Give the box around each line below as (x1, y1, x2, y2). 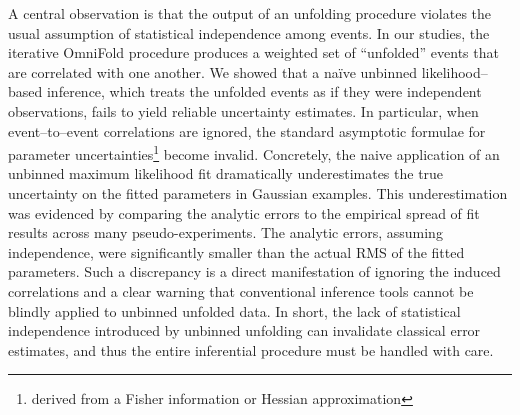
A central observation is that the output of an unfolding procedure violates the (8, 3, 492, 23)
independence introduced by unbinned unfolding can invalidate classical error (8, 320, 481, 341)
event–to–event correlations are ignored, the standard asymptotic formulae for (8, 120, 486, 141)
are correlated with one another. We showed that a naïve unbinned (8, 61, 417, 82)
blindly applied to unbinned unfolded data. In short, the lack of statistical (8, 300, 461, 321)
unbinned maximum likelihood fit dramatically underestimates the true (8, 163, 444, 184)
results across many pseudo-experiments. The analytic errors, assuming (8, 222, 443, 243)
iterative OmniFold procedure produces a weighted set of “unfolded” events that (8, 42, 499, 63)
